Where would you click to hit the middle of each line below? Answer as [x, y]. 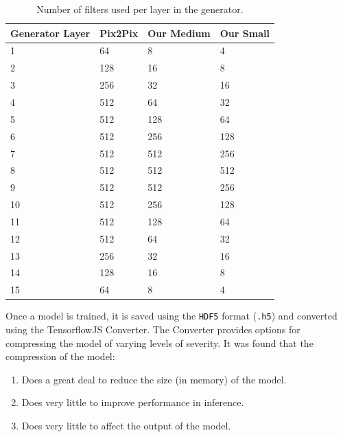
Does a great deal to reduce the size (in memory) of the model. [154, 379]
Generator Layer [50, 33]
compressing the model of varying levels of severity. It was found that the [159, 343]
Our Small [245, 33]
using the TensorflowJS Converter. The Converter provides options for [153, 329]
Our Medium [179, 33]
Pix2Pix [119, 33]
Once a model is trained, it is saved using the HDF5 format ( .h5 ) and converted [171, 316]
